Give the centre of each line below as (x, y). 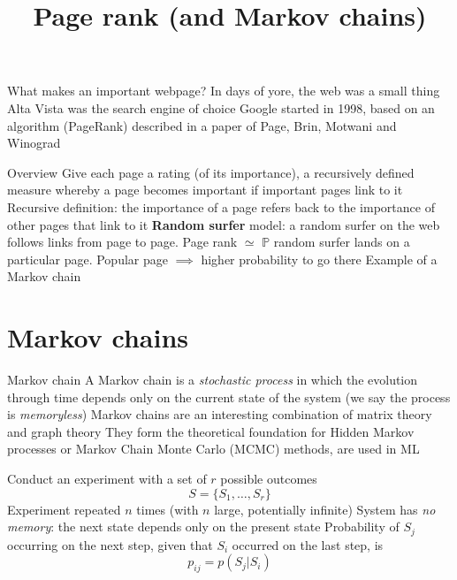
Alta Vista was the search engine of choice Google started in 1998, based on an (221, 107)
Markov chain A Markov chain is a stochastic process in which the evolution (213, 380)
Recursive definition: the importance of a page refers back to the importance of (221, 206)
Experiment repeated (64, 509)
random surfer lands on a (342, 242)
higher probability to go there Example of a (319, 259)
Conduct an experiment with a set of (107, 478)
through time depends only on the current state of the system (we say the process (229, 397)
